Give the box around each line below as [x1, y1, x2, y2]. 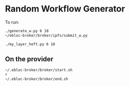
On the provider [5, 55, 53, 63]
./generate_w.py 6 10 [5, 28, 49, 33]
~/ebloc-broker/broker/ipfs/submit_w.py [5, 33, 88, 38]
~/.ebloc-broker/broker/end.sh [5, 77, 68, 82]
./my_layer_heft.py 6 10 [5, 42, 55, 47]
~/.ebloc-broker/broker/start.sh [5, 68, 73, 73]
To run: [5, 19, 19, 25]
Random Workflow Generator [5, 3, 125, 14]
